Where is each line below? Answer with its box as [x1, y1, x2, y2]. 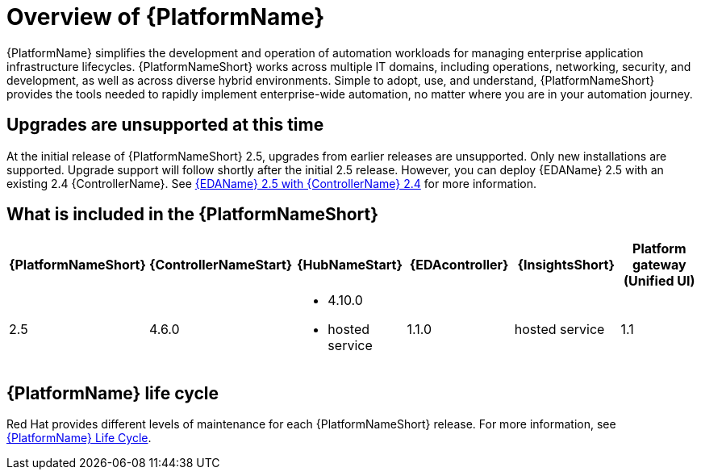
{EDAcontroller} [409, 257, 509, 273]
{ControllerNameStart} [148, 257, 293, 273]
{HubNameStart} [296, 257, 403, 273]
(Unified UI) [624, 273, 695, 290]
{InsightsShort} [517, 257, 615, 273]
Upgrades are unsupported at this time [6, 115, 324, 136]
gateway [632, 257, 686, 273]
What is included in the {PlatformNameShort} [6, 204, 379, 225]
